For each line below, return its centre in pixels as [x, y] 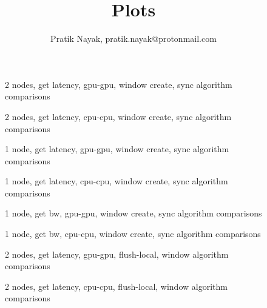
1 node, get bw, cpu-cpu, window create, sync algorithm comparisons [133, 234]
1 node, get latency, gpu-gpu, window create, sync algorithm [117, 149]
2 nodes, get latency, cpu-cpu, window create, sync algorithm [118, 116]
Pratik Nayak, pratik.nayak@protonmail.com [133, 38]
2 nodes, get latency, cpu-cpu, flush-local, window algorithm [116, 286]
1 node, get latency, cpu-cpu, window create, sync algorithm [117, 181]
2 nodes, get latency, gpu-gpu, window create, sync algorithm [119, 84]
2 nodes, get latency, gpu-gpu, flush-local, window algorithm [117, 254]
